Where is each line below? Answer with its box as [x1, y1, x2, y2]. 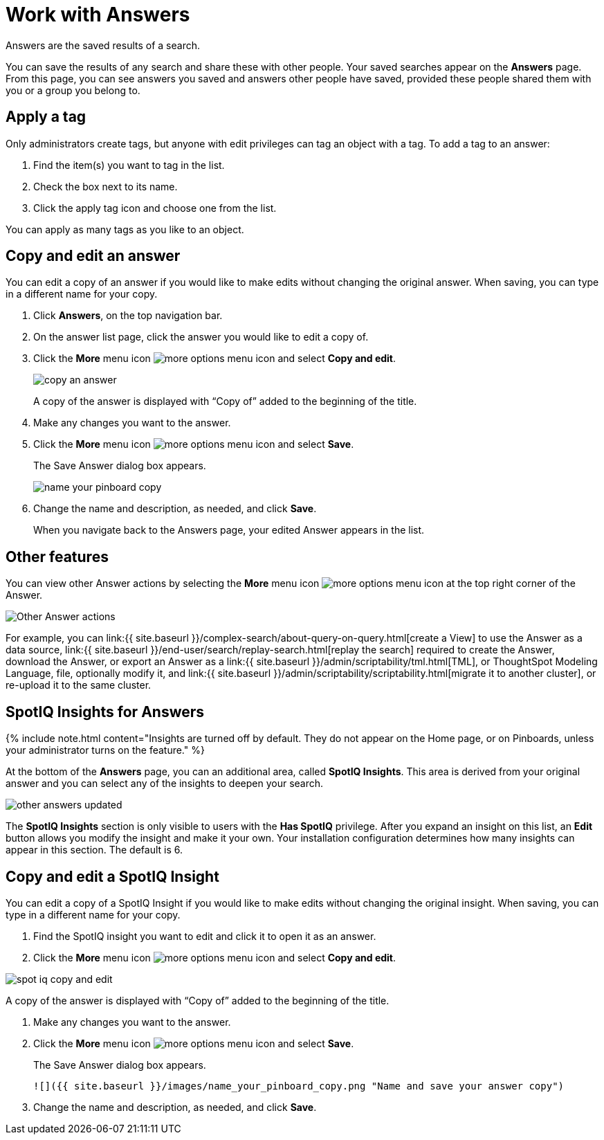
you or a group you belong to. [6, 84, 140, 96]
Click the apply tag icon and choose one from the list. [33, 201, 277, 214]
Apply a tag [6, 108, 86, 126]
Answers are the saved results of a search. [6, 39, 200, 51]
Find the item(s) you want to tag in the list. [33, 159, 225, 171]
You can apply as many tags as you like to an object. [6, 223, 244, 235]
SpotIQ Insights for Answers [6, 703, 205, 721]
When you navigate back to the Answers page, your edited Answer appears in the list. [33, 524, 425, 536]
